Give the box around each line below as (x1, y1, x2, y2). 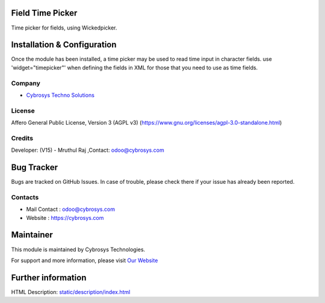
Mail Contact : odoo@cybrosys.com (26, 205, 116, 213)
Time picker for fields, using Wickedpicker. (11, 24, 117, 31)
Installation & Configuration (11, 40, 117, 50)
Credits (11, 134, 33, 142)
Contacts (11, 193, 39, 201)
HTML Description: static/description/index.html (11, 288, 131, 295)
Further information (11, 272, 87, 283)
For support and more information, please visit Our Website (11, 257, 158, 264)
